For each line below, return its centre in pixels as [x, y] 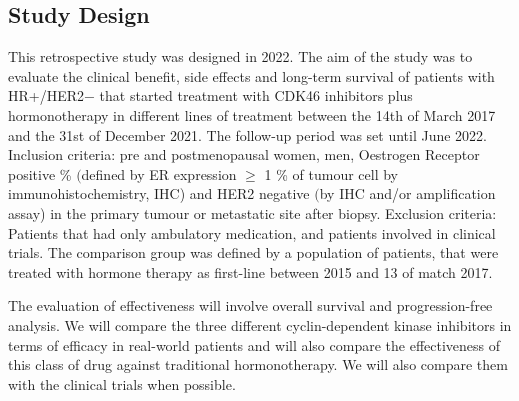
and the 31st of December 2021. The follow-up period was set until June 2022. [248, 134]
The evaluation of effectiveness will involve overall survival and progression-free [250, 305]
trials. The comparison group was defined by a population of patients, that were [253, 252]
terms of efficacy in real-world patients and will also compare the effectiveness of [254, 344]
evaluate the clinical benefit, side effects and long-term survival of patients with [251, 75]
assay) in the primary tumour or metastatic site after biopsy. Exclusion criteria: [252, 212]
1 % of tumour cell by [331, 173]
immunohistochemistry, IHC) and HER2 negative [159, 193]
